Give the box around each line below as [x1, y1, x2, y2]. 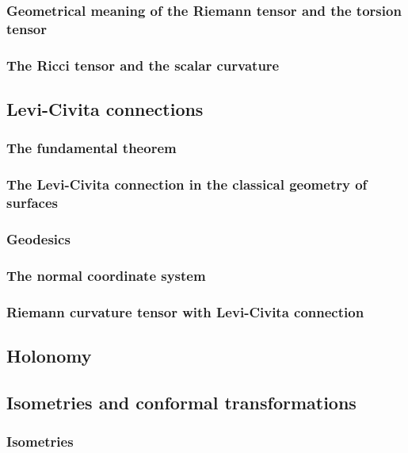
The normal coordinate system [6, 265, 206, 285]
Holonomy [6, 343, 92, 367]
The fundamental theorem [6, 138, 177, 158]
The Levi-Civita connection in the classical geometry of [6, 175, 368, 194]
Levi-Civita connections [6, 97, 204, 121]
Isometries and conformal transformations [6, 390, 357, 414]
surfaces [6, 193, 58, 213]
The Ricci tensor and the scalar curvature [6, 55, 280, 75]
